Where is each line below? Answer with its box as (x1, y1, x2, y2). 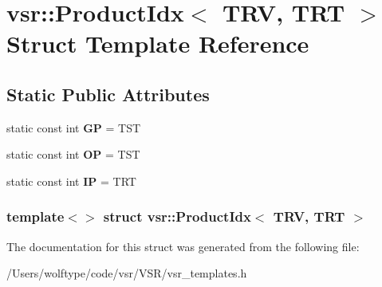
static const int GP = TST (6, 119, 141, 136)
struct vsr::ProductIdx (103, 206, 251, 226)
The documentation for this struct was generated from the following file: (6, 238, 360, 254)
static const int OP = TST (6, 146, 140, 163)
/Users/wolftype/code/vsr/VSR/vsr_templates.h (6, 265, 247, 281)
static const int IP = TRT (6, 172, 136, 189)
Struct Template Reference (6, 27, 309, 60)
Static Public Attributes (6, 81, 210, 106)
